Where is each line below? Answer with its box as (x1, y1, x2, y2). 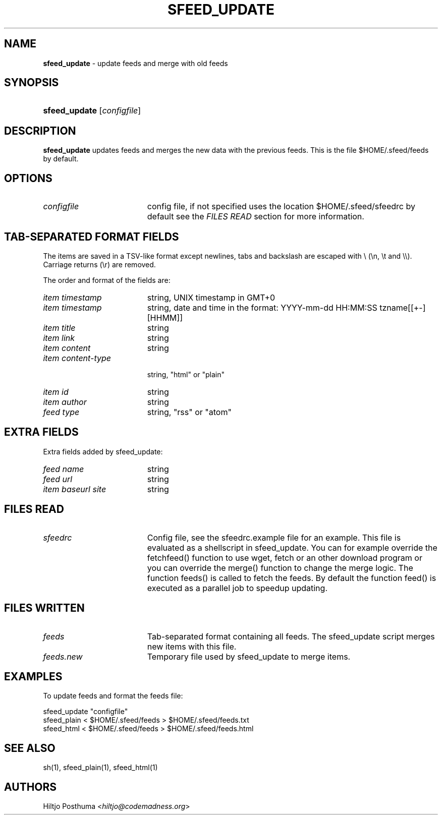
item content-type (43, 353, 111, 363)
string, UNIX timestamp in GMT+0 (147, 292, 275, 303)
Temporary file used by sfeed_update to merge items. (147, 651, 351, 662)
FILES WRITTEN (4, 602, 85, 615)
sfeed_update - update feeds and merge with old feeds (43, 58, 228, 68)
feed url (43, 474, 73, 484)
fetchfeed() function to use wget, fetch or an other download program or (147, 552, 422, 563)
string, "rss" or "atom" (147, 406, 232, 417)
